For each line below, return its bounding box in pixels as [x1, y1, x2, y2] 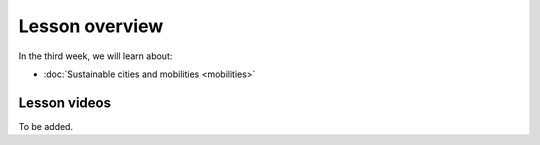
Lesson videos [18, 94, 112, 111]
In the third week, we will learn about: [18, 50, 173, 62]
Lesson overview [18, 15, 164, 37]
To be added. [18, 120, 74, 132]
